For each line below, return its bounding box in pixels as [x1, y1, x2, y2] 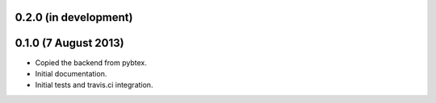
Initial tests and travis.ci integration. [35, 80, 153, 90]
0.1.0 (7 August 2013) [15, 36, 124, 50]
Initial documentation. [35, 68, 107, 78]
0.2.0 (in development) [15, 10, 133, 24]
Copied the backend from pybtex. [35, 57, 147, 68]
